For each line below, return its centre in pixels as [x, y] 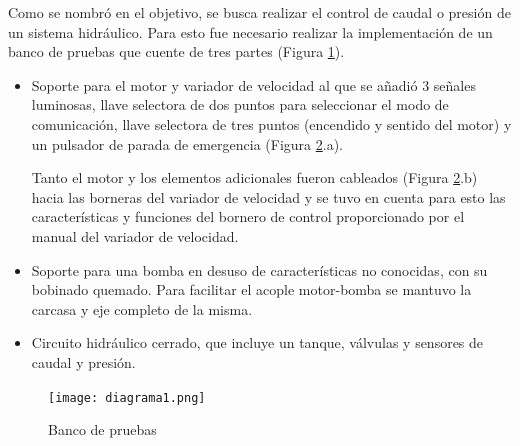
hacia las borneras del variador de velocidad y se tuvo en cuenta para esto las [268, 196]
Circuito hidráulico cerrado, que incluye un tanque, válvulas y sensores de [257, 342]
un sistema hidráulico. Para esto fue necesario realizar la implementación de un [250, 31]
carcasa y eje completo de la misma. [142, 308]
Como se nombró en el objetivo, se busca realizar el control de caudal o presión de [259, 12]
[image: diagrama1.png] [127, 397]
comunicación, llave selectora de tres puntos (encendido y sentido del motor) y [271, 123]
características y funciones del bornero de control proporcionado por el [248, 216]
